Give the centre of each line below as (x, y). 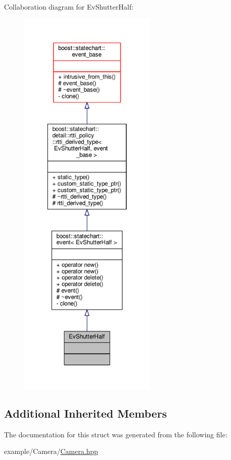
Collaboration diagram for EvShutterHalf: (69, 7)
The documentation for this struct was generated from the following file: (116, 434)
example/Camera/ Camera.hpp (51, 451)
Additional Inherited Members (85, 413)
